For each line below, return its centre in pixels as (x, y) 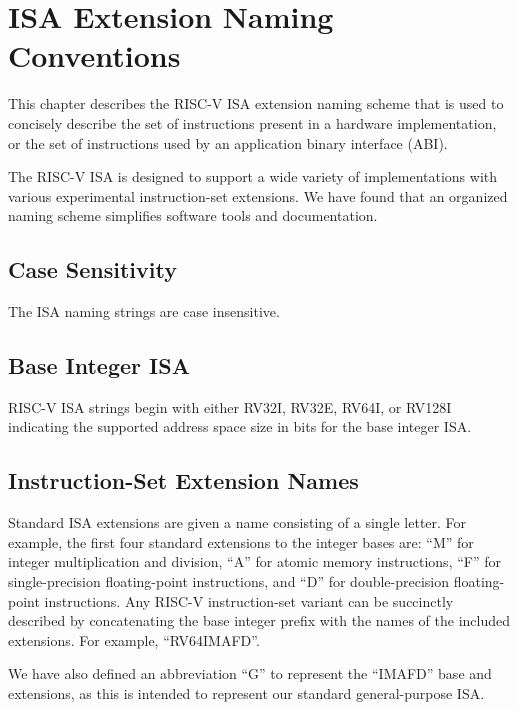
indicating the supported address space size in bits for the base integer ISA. (240, 426)
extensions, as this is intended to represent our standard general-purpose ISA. (246, 693)
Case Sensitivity (92, 269)
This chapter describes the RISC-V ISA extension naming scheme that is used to (256, 103)
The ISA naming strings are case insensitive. (144, 311)
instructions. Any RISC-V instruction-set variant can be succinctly (249, 600)
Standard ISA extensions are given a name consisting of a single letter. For (237, 522)
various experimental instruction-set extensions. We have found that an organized (258, 195)
